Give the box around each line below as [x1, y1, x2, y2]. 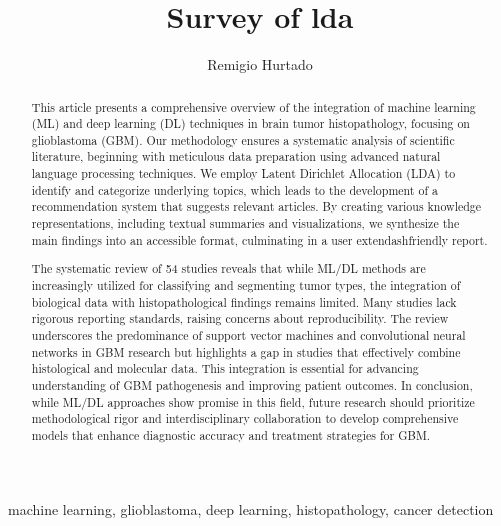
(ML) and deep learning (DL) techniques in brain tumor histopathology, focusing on [31, 115, 470, 132]
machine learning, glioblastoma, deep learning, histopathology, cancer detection [8, 498, 494, 519]
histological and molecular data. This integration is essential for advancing [31, 360, 419, 377]
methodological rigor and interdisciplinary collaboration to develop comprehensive [31, 410, 459, 427]
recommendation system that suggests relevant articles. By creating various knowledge [31, 198, 482, 215]
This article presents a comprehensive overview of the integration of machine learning [31, 98, 476, 115]
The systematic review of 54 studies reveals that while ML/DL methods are [31, 260, 426, 277]
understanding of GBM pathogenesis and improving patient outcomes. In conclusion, [31, 376, 473, 393]
